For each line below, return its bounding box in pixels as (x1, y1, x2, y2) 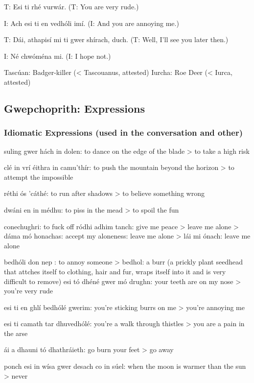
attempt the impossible (4, 171, 73, 182)
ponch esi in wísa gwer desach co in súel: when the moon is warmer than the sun (4, 361, 246, 371)
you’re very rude (4, 286, 53, 296)
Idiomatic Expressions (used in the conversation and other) (4, 126, 243, 139)
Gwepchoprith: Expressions (4, 100, 145, 116)
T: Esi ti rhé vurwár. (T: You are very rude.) (4, 1, 139, 11)
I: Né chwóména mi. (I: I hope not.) (4, 50, 111, 61)
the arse (4, 328, 28, 338)
